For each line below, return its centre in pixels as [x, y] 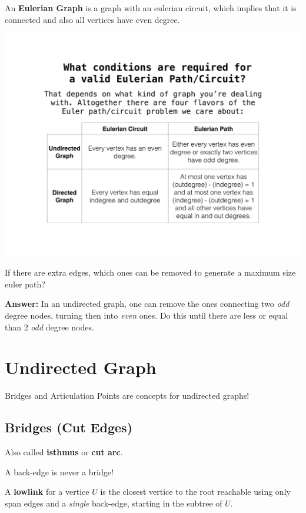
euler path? [25, 284]
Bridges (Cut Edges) [69, 427]
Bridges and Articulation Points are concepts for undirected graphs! [127, 395]
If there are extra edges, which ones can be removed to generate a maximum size [150, 272]
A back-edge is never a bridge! [59, 471]
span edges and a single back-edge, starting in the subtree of [114, 503]
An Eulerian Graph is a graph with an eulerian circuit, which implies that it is [151, 8]
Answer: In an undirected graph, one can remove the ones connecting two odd [147, 304]
